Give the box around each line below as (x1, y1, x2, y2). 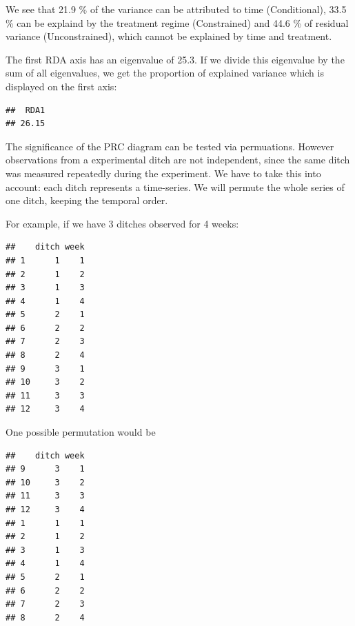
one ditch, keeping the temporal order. (6, 193, 168, 208)
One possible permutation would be (6, 425, 156, 439)
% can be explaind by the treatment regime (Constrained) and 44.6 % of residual (6, 15, 349, 30)
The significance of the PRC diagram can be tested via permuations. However (6, 139, 334, 153)
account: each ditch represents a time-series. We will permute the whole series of (6, 179, 345, 194)
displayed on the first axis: (6, 79, 117, 93)
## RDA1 (6, 105, 45, 115)
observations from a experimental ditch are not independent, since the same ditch (6, 152, 350, 167)
